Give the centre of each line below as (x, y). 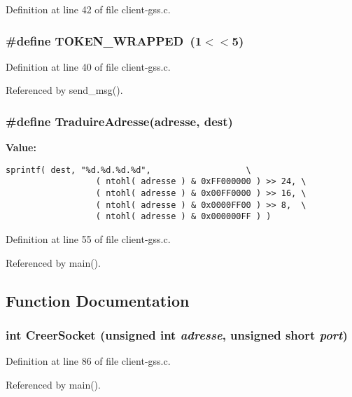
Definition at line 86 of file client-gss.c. (88, 361)
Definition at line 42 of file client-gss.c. (88, 9)
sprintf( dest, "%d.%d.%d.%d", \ (128, 170)
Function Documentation (98, 300)
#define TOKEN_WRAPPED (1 (104, 40)
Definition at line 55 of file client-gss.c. (88, 239)
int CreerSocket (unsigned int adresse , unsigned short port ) (177, 334)
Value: (21, 147)
